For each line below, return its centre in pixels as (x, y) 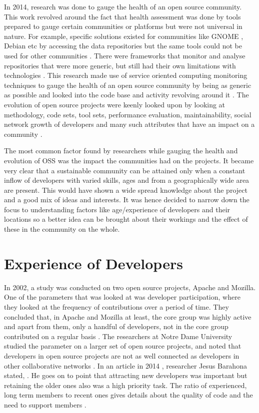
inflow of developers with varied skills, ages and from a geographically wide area (127, 180)
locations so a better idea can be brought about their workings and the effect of (126, 219)
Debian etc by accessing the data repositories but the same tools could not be (123, 46)
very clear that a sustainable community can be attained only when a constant (125, 170)
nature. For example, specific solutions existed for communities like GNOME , (124, 36)
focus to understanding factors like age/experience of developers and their (117, 209)
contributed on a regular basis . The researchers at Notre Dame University (118, 336)
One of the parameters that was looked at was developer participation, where (122, 297)
